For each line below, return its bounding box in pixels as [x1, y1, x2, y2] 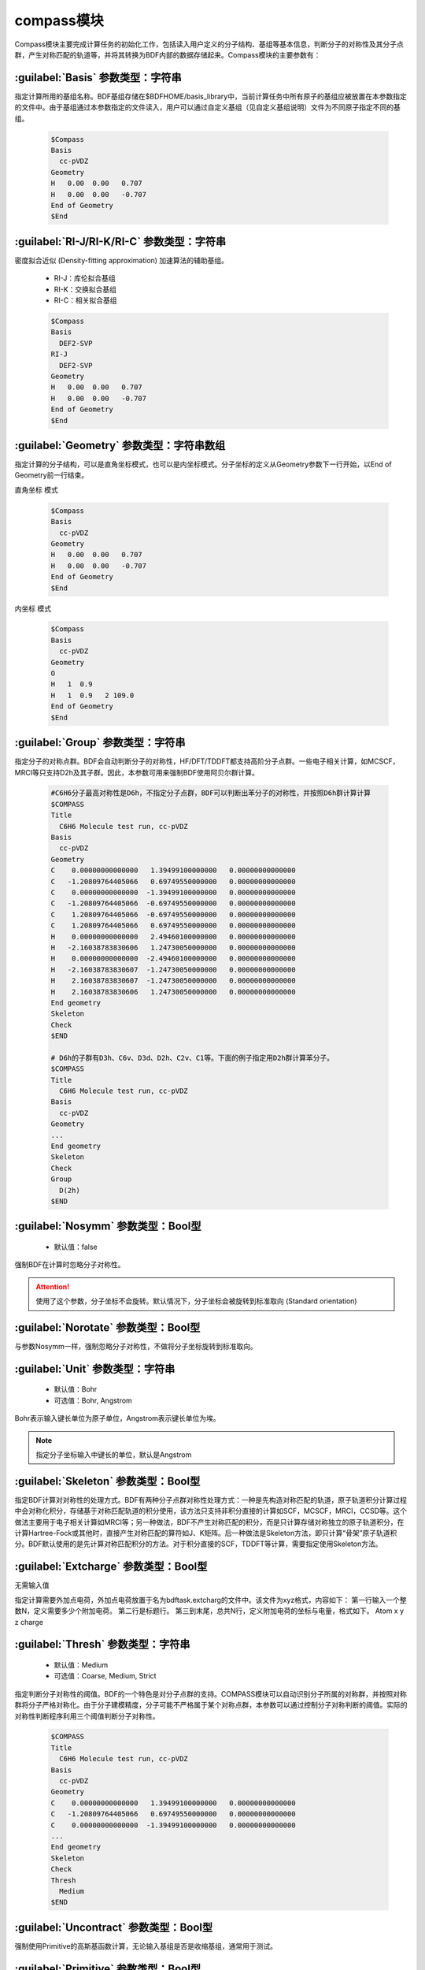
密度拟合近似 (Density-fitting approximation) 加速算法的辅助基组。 [14, 255, 228, 265]
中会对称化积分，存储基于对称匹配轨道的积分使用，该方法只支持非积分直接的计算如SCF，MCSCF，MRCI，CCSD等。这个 [14, 1506, 407, 1516]
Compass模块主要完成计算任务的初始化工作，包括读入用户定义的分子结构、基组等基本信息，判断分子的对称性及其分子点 [14, 39, 405, 49]
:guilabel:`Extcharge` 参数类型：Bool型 [14, 1560, 208, 1574]
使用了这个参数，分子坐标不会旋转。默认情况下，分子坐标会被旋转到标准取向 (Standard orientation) [35, 1296, 357, 1306]
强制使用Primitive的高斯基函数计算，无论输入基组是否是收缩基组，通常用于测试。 [14, 1941, 278, 1950]
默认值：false [54, 1242, 98, 1251]
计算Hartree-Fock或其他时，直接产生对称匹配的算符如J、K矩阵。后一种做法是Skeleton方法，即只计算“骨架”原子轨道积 [14, 1529, 397, 1538]
